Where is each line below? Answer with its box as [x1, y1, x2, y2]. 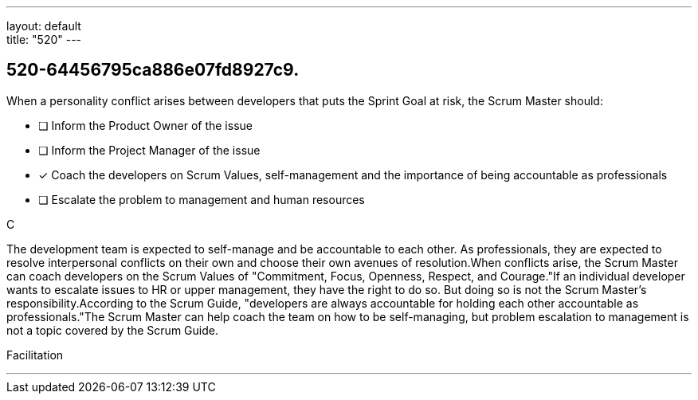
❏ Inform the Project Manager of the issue [38, 143, 261, 157]
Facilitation [6, 347, 64, 362]
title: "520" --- [6, 33, 82, 46]
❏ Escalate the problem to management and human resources [38, 192, 365, 206]
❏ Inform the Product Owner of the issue [38, 118, 253, 132]
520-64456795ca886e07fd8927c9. [6, 60, 300, 80]
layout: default [6, 19, 81, 33]
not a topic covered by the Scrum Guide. [6, 323, 218, 337]
